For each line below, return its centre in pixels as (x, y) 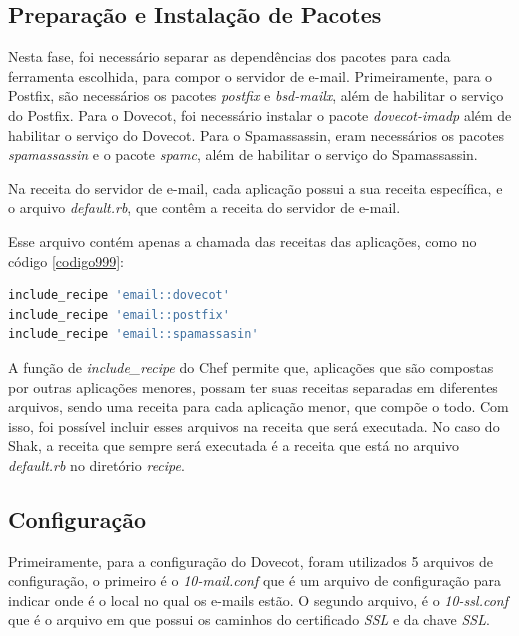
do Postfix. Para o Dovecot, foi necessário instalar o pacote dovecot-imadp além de (260, 114)
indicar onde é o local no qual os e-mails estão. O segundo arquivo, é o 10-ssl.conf (258, 599)
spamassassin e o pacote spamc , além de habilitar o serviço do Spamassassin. (243, 154)
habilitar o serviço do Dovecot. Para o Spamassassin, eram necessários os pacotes (256, 134)
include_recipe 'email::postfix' (119, 314)
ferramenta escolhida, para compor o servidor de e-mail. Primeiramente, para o (250, 75)
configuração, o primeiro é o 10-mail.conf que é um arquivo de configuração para (255, 580)
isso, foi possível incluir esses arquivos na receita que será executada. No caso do (254, 425)
